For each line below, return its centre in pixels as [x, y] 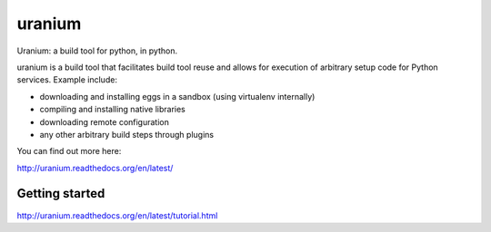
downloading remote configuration [105, 121]
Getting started [61, 193]
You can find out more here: [69, 151]
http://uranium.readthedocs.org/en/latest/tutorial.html [117, 215]
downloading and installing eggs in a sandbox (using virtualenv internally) [177, 96]
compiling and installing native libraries [112, 110]
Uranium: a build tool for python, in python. [97, 51]
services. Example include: [67, 80]
